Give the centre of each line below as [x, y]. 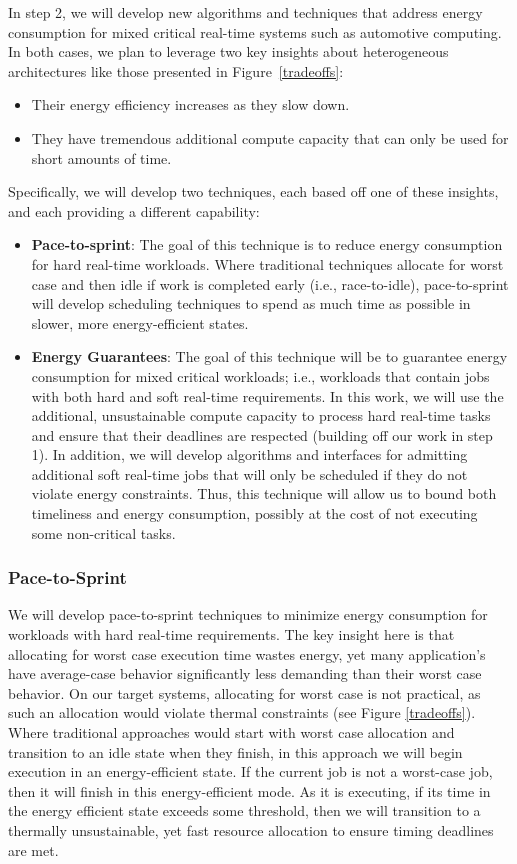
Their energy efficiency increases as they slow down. [190, 104]
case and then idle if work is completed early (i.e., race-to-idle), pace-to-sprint [270, 283]
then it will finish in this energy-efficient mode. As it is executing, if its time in [249, 790]
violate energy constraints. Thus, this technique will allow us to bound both [264, 493]
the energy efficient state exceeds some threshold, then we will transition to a [244, 810]
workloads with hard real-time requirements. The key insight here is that [231, 634]
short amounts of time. [101, 157]
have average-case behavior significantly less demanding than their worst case [245, 673]
